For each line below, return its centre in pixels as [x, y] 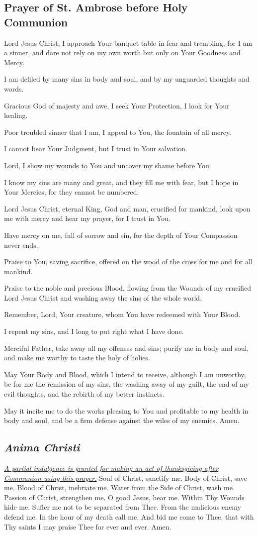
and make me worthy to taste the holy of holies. [77, 358]
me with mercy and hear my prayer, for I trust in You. [87, 218]
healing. [16, 115]
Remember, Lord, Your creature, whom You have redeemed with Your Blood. [122, 314]
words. [14, 88]
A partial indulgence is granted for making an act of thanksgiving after [111, 468]
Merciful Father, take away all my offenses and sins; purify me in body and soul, [127, 348]
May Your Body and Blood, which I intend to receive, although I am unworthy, [125, 374]
